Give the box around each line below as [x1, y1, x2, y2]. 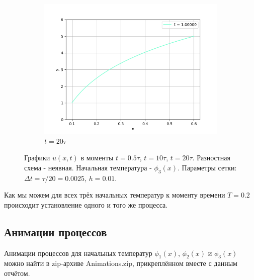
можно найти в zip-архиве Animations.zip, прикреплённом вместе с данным [4, 258, 237, 268]
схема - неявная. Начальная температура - [24, 162, 152, 172]
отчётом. [4, 267, 30, 278]
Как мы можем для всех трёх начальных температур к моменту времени [4, 190, 225, 200]
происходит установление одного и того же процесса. [4, 199, 168, 210]
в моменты [80, 152, 114, 163]
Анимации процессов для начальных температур [4, 247, 152, 258]
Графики [24, 152, 50, 163]
